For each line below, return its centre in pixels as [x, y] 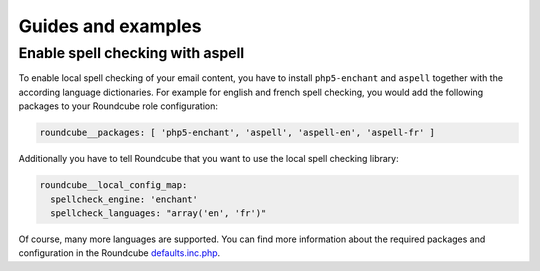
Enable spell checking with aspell [131, 53]
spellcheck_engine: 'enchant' [124, 199]
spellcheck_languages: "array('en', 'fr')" [158, 213]
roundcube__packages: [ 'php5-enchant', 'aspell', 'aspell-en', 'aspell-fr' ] [237, 133]
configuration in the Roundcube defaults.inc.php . [119, 253]
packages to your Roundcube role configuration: [118, 106]
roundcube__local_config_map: [113, 185]
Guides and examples [110, 26]
